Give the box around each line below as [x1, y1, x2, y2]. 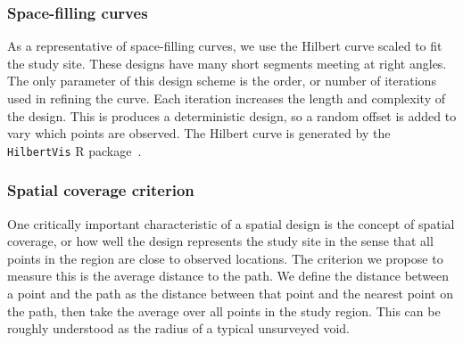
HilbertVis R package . [7, 141, 142, 159]
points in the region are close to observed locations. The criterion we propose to [7, 249, 443, 267]
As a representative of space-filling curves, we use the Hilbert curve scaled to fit [7, 37, 442, 55]
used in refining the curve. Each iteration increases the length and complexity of [7, 89, 445, 107]
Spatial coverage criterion [7, 179, 194, 201]
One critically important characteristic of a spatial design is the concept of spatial [7, 214, 455, 233]
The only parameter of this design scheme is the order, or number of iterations [7, 71, 436, 90]
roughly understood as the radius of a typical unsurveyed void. [7, 319, 350, 338]
